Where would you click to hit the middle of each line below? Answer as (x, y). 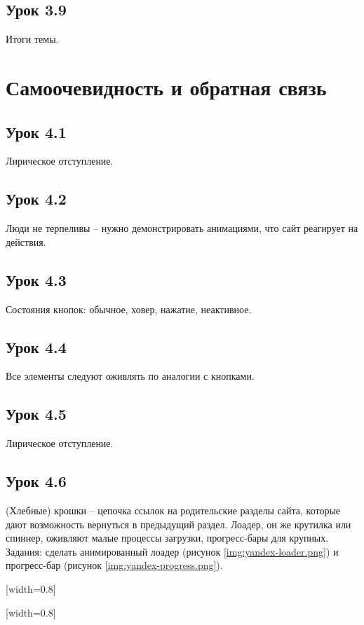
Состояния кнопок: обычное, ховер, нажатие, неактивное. (129, 309)
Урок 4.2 (36, 199)
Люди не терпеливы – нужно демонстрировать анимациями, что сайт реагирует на (182, 228)
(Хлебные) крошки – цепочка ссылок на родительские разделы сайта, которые (173, 510)
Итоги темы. (32, 39)
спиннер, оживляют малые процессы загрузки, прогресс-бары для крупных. (167, 538)
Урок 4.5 (36, 414)
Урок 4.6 (36, 481)
